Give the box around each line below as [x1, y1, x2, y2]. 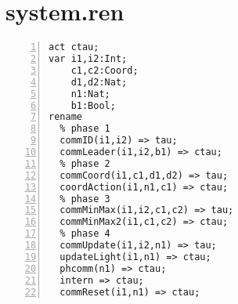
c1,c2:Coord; [70, 64, 139, 76]
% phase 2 [59, 157, 110, 169]
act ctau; [49, 42, 99, 53]
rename [49, 111, 82, 123]
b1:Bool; [70, 100, 116, 111]
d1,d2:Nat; [70, 76, 128, 88]
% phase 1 [59, 123, 110, 135]
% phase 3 [59, 193, 110, 204]
